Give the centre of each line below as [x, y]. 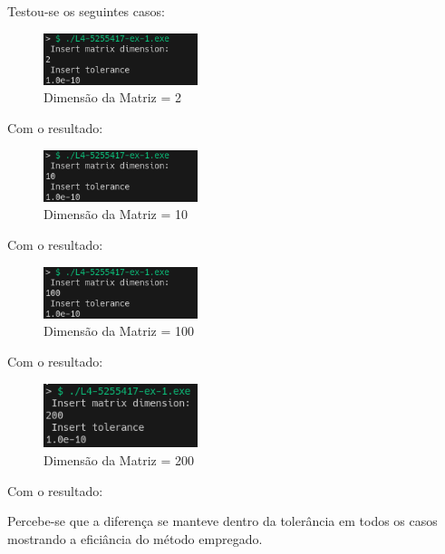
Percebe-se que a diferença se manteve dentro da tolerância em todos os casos [222, 521]
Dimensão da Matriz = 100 [119, 331]
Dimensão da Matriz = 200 [119, 460]
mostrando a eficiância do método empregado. [135, 538]
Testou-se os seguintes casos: [86, 11]
